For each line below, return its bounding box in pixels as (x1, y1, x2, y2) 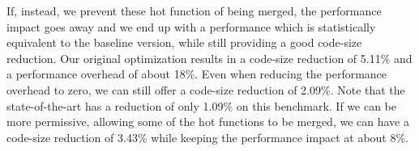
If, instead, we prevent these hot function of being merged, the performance (6, 2, 382, 19)
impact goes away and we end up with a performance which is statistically (6, 18, 376, 35)
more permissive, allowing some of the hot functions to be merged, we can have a (6, 113, 409, 130)
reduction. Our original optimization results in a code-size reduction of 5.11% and (6, 49, 413, 66)
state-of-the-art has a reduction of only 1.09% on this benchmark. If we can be (6, 97, 396, 114)
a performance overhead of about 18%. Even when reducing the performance (6, 65, 387, 82)
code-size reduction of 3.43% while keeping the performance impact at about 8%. (6, 128, 409, 145)
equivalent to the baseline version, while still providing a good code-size (6, 34, 362, 51)
